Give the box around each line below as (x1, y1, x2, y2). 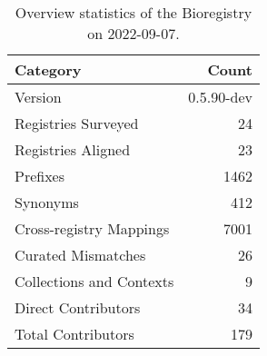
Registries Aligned (15, 139, 131, 160)
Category (15, 59, 82, 80)
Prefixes (15, 165, 65, 186)
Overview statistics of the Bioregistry (15, 2, 252, 23)
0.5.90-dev (188, 86, 252, 107)
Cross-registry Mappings (15, 218, 170, 239)
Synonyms (15, 192, 79, 213)
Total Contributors (15, 323, 134, 344)
